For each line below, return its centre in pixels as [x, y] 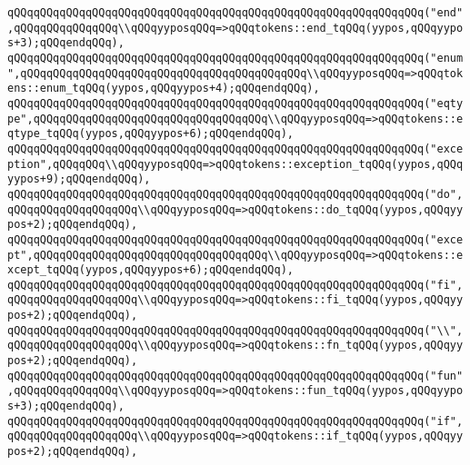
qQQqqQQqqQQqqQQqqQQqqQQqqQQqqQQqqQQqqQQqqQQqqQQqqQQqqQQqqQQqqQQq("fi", [235, 285]
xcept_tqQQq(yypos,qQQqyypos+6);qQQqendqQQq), [150, 270]
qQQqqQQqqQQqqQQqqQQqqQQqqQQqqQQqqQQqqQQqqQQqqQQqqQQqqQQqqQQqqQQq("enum [235, 58]
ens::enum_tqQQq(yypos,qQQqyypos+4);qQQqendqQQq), [164, 89]
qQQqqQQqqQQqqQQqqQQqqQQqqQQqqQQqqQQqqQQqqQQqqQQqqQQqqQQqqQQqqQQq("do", [235, 194]
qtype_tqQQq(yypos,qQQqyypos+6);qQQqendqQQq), [150, 134]
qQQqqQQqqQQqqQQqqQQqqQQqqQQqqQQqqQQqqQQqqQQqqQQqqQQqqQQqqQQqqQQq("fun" [235, 376]
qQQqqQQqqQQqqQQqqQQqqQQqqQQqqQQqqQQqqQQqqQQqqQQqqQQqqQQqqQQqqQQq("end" [235, 13]
